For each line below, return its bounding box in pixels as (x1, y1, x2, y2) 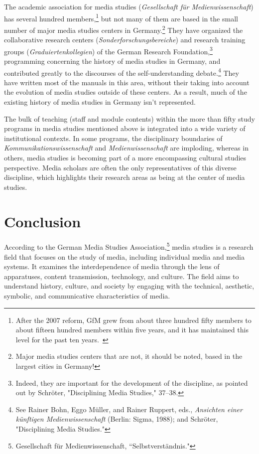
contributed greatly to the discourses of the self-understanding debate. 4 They (4, 66, 239, 78)
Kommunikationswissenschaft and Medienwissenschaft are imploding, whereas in (4, 143, 249, 153)
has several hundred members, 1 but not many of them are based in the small (4, 11, 238, 23)
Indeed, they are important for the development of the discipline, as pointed (15, 377, 248, 388)
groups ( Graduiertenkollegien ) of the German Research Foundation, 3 (4, 44, 213, 56)
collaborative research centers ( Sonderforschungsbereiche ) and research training (4, 34, 246, 45)
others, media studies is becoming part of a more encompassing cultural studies (4, 152, 247, 162)
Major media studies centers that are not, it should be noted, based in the (15, 351, 243, 361)
